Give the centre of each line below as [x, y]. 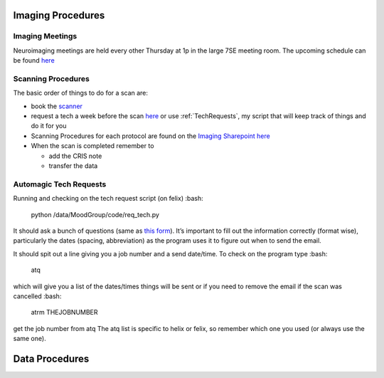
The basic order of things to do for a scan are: [81, 93]
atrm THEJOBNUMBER [65, 313]
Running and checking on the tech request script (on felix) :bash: [108, 199]
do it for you [49, 126]
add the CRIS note [75, 156]
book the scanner [57, 106]
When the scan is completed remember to [92, 146]
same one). [30, 339]
